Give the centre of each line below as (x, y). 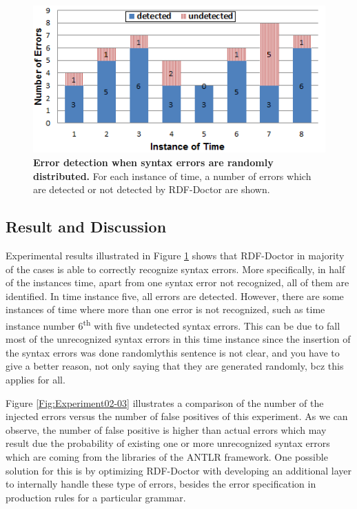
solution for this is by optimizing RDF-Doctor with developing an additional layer (179, 470)
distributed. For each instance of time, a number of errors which (172, 176)
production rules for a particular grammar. (96, 497)
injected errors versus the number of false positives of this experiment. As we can (177, 416)
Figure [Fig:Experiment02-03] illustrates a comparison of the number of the (165, 402)
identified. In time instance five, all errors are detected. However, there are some (175, 296)
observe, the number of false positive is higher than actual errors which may (166, 429)
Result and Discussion (86, 227)
